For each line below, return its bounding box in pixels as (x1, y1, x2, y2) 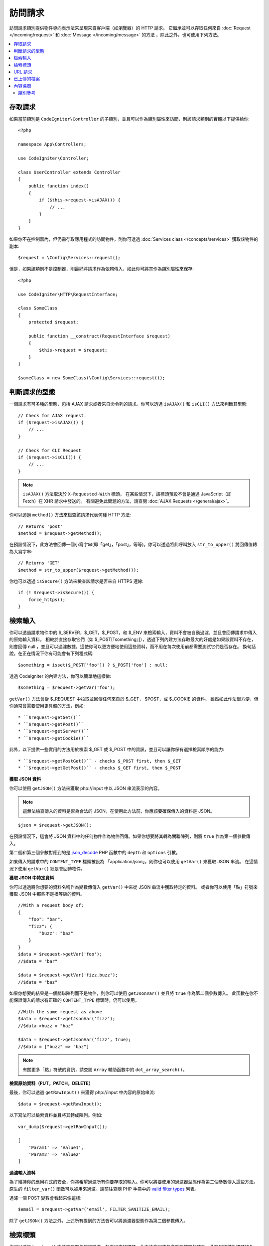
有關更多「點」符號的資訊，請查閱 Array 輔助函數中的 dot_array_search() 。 (22, 1067, 187, 1073)
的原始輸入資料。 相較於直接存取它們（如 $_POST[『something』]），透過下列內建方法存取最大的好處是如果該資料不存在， (9, 636, 256, 642)
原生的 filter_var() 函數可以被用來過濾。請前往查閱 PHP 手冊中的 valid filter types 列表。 (9, 1186, 199, 1192)
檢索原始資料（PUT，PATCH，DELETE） (9, 1080, 93, 1086)
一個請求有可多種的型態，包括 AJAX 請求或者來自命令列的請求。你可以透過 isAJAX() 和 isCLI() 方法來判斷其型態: (9, 401, 248, 407)
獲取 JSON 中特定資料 (9, 875, 54, 881)
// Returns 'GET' (18, 560, 60, 566)
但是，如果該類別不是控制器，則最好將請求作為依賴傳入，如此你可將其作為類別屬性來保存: (9, 266, 194, 272)
